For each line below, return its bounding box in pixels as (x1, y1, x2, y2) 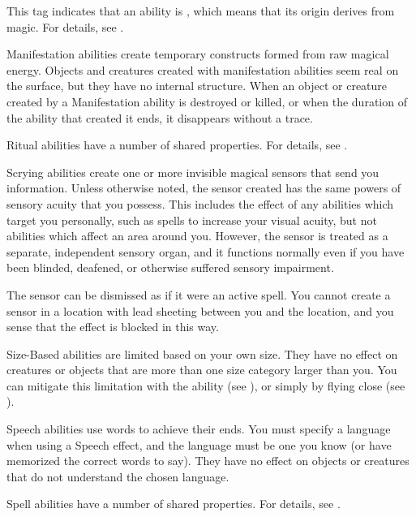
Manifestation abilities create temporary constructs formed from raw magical (6, 45, 389, 62)
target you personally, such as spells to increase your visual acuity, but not (6, 211, 377, 228)
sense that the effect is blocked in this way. (6, 318, 219, 335)
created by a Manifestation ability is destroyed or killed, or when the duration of (6, 93, 407, 110)
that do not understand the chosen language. (6, 467, 229, 485)
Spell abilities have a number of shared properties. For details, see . (6, 495, 341, 512)
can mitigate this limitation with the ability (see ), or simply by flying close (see (6, 377, 405, 394)
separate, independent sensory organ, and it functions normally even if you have (6, 243, 405, 260)
